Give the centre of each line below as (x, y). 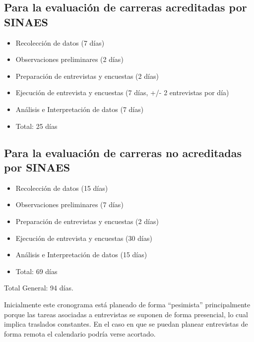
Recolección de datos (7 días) (60, 42)
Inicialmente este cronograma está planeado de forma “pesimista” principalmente (127, 304)
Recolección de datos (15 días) (62, 188)
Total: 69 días (36, 271)
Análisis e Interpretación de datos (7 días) (80, 109)
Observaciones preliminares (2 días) (69, 59)
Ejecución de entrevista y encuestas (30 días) (84, 238)
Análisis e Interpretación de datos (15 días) (81, 255)
